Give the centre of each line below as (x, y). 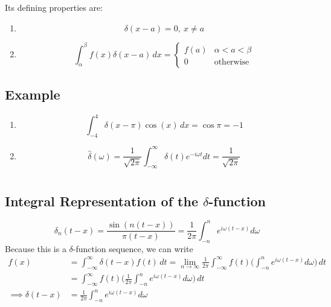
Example (33, 94)
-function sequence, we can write (133, 248)
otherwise (232, 62)
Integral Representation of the (101, 201)
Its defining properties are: (54, 7)
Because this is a (36, 248)
